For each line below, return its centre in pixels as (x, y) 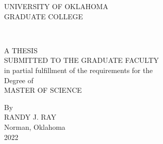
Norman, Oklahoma (35, 127)
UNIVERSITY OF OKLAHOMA (56, 6)
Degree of (19, 80)
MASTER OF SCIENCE (43, 90)
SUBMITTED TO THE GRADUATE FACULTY (81, 60)
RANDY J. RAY (30, 117)
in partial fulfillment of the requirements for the (78, 70)
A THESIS (21, 50)
